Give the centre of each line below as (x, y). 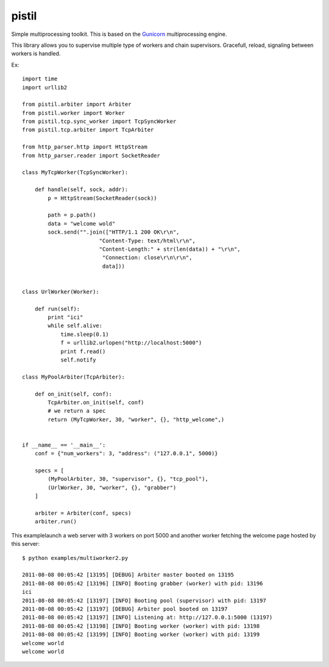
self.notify (78, 360)
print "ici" (65, 317)
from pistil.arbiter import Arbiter (77, 104)
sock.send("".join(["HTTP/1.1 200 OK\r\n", (114, 232)
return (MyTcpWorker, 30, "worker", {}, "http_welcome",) (136, 419)
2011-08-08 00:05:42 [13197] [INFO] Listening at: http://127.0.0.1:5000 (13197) (147, 617)
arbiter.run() (56, 522)
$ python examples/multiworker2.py (75, 558)
